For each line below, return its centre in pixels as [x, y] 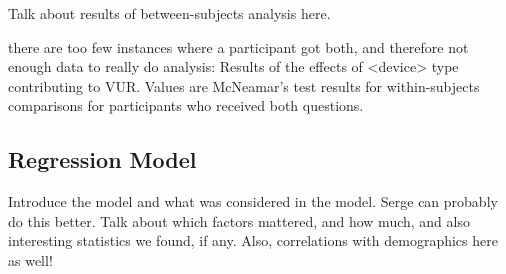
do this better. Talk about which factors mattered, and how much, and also [239, 220]
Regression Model [102, 159]
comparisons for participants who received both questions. [186, 105]
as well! [30, 259]
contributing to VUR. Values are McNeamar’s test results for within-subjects [244, 85]
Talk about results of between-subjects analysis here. [169, 13]
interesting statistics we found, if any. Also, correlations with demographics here [253, 240]
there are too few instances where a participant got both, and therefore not [238, 46]
